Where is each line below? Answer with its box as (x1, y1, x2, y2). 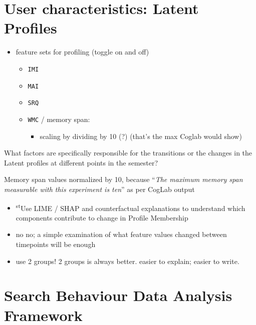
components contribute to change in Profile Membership (16, 212, 188, 222)
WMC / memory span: (28, 113, 90, 124)
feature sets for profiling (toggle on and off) (16, 46, 149, 57)
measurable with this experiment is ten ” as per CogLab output (4, 183, 195, 194)
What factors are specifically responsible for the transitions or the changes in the (4, 147, 252, 158)
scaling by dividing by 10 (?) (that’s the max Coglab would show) (40, 130, 242, 141)
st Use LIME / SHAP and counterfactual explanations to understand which (16, 201, 245, 213)
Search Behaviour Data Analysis (4, 285, 232, 305)
